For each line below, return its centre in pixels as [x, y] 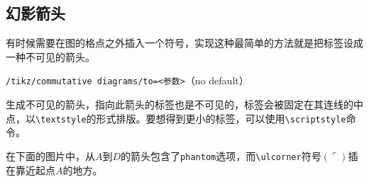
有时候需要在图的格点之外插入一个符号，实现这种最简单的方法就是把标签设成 [184, 43]
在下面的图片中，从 [50, 155]
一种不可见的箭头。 [50, 56]
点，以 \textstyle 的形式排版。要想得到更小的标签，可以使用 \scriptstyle [176, 118]
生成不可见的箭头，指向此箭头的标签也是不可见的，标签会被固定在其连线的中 [184, 104]
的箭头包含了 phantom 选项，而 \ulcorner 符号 [221, 155]
